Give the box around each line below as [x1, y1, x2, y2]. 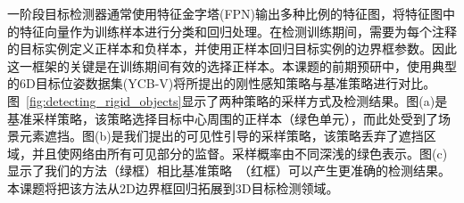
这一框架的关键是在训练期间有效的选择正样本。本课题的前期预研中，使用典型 [7, 56, 457, 75]
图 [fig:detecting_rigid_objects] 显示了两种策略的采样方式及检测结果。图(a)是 [7, 91, 448, 110]
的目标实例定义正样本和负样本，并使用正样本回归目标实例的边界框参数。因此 [7, 39, 457, 58]
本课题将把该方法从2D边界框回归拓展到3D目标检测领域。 [7, 178, 339, 197]
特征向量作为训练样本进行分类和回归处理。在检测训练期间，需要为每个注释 [19, 21, 457, 40]
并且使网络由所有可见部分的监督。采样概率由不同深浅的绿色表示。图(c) [31, 143, 448, 162]
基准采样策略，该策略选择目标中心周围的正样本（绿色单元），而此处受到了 [7, 109, 438, 127]
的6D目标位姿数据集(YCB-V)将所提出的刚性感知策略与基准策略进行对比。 [7, 74, 436, 93]
